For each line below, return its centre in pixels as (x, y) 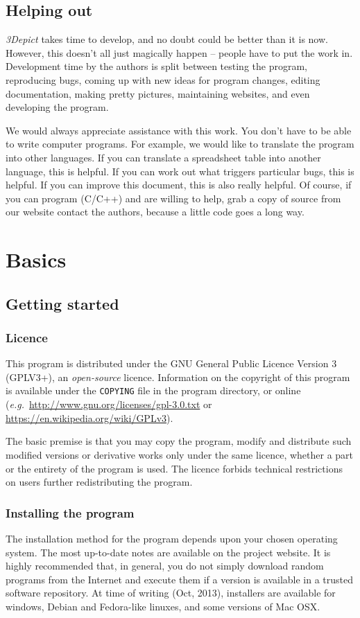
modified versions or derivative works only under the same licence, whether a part (180, 454)
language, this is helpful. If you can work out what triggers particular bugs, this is (180, 171)
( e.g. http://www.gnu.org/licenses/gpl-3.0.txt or (109, 404)
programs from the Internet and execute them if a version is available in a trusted (180, 579)
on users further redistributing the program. (99, 482)
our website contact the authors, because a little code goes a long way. (155, 212)
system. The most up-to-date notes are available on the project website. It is (168, 552)
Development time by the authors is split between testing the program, (156, 66)
